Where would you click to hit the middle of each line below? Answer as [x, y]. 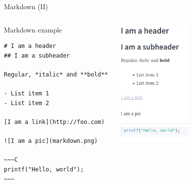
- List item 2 [27, 103]
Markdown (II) [26, 6]
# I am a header [30, 46]
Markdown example [33, 29]
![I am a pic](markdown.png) [51, 141]
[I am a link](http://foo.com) [54, 122]
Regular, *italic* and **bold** [56, 74]
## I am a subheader [37, 55]
